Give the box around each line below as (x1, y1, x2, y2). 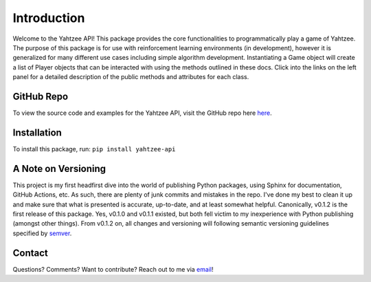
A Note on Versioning (12, 162, 106, 175)
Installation (12, 127, 62, 138)
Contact (12, 247, 48, 259)
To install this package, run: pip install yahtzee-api (12, 144, 176, 153)
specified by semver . (12, 229, 72, 237)
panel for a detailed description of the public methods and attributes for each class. (12, 73, 249, 81)
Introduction (12, 10, 85, 25)
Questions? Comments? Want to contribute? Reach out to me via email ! (12, 265, 214, 273)
